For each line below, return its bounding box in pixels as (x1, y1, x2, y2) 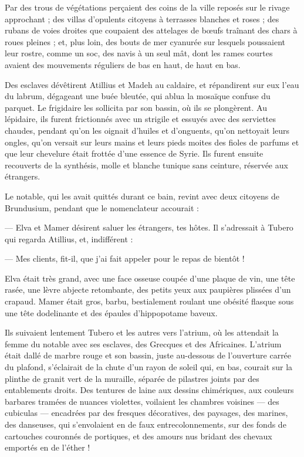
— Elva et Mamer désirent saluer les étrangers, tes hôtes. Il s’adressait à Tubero (5, 221, 293, 233)
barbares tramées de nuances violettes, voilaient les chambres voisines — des (5, 395, 279, 407)
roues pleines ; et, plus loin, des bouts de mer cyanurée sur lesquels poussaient (5, 35, 286, 48)
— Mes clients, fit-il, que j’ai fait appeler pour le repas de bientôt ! (5, 252, 245, 265)
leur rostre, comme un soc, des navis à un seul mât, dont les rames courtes (5, 47, 273, 59)
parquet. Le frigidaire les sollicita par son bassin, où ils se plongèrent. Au (5, 101, 267, 113)
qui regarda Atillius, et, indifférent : (5, 232, 133, 245)
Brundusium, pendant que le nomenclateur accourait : (5, 201, 199, 214)
